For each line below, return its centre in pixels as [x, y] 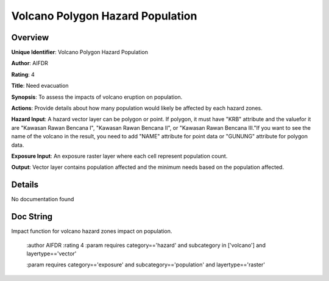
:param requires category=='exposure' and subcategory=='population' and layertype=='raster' [146, 265]
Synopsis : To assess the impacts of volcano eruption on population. [97, 97]
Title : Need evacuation [40, 86]
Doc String [32, 217]
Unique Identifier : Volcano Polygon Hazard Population [80, 52]
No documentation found [43, 199]
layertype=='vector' [51, 254]
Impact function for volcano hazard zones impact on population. [92, 231]
